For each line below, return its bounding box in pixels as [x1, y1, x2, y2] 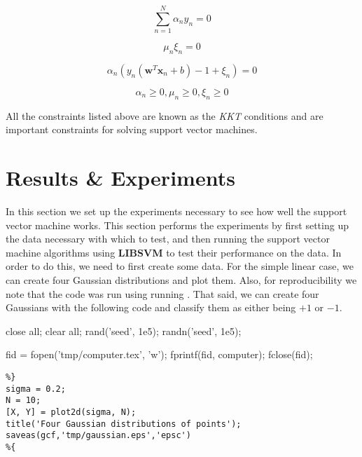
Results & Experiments [6, 163, 235, 192]
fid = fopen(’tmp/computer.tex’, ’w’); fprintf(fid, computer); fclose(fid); [6, 347, 313, 362]
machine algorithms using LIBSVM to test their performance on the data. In [6, 245, 342, 259]
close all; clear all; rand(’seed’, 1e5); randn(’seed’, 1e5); [6, 323, 242, 338]
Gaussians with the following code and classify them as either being [6, 300, 296, 315]
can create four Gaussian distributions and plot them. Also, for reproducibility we [6, 273, 357, 287]
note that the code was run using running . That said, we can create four [6, 286, 319, 301]
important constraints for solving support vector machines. [6, 122, 258, 137]
